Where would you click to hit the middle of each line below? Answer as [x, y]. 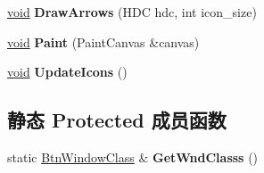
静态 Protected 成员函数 [117, 120]
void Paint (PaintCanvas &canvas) [103, 41]
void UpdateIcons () [67, 72]
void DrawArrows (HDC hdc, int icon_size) [132, 12]
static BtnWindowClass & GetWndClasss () [133, 157]
